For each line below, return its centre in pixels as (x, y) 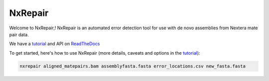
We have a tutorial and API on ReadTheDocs (55, 44)
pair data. (19, 34)
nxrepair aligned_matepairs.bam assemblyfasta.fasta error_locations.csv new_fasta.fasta (133, 66)
